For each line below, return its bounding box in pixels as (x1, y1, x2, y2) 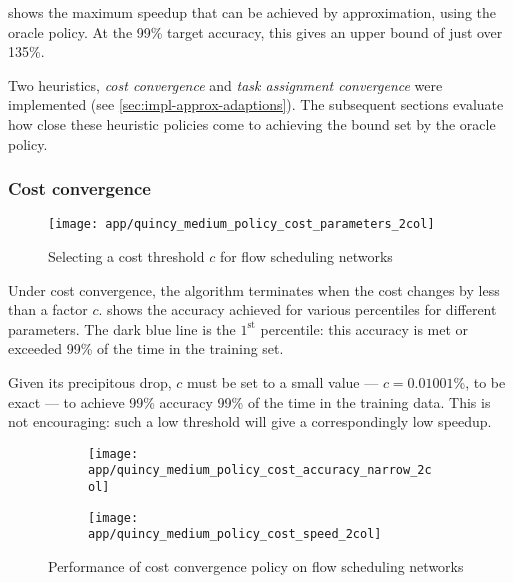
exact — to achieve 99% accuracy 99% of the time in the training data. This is (8, 391, 491, 412)
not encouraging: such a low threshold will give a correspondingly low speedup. (8, 411, 492, 432)
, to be (465, 372, 506, 392)
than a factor (8, 299, 88, 320)
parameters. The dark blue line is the (8, 318, 236, 339)
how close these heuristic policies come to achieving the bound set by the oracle (8, 113, 496, 134)
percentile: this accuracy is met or (260, 318, 469, 339)
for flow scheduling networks (219, 246, 393, 267)
